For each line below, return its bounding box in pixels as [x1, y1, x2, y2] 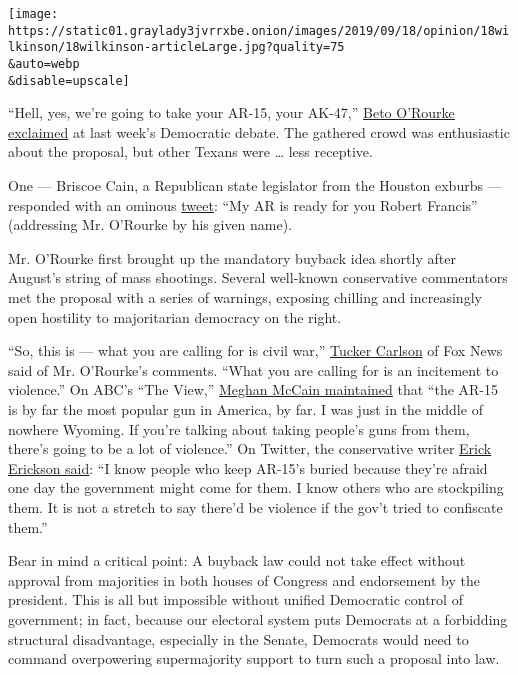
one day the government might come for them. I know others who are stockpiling [8, 477, 504, 498]
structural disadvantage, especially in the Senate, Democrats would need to [8, 628, 469, 649]
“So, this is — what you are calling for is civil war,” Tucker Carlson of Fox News [8, 340, 503, 361]
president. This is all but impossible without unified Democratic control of [8, 589, 463, 610]
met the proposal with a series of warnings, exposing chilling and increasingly [8, 287, 482, 308]
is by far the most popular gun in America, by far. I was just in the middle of [8, 399, 483, 419]
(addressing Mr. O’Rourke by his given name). [8, 214, 293, 235]
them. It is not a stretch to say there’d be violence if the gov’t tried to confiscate [8, 496, 503, 517]
